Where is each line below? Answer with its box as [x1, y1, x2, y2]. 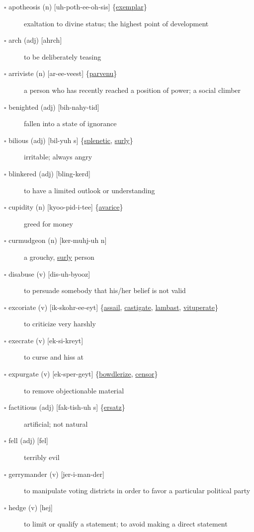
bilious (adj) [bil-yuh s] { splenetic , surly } [8, 135, 133, 145]
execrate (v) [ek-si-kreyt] [8, 335, 84, 345]
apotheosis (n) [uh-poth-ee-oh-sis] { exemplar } [8, 1, 147, 11]
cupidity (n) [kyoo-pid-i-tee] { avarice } [8, 202, 123, 212]
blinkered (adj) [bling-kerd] [8, 168, 90, 178]
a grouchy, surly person [24, 251, 94, 262]
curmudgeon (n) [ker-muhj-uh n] [8, 235, 107, 245]
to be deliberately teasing [24, 51, 101, 62]
